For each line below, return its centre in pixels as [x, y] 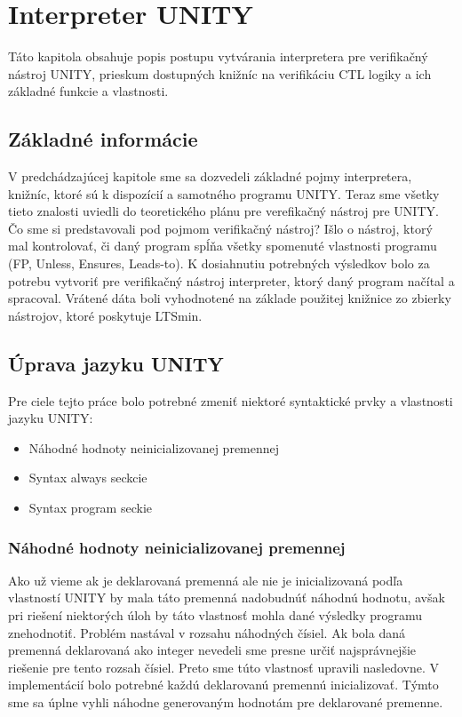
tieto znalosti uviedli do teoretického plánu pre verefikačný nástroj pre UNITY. [223, 211]
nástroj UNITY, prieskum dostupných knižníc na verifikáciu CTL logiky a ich [220, 73]
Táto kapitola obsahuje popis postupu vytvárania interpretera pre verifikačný [218, 56]
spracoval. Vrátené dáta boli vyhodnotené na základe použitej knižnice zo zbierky [230, 298]
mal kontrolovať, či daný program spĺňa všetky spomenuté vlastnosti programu [223, 246]
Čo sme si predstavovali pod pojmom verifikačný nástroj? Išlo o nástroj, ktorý [220, 228]
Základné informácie [103, 139]
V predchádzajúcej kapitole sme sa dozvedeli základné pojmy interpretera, [210, 176]
